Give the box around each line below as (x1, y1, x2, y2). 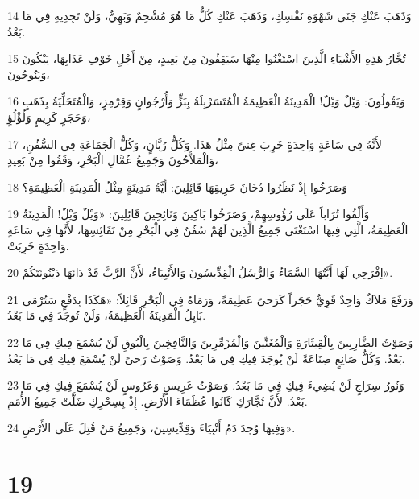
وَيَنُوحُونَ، (7, 65, 50, 82)
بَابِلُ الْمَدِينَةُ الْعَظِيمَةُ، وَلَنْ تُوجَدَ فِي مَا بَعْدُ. (7, 307, 206, 324)
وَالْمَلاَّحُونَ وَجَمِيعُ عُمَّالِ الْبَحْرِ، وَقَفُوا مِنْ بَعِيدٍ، (7, 151, 218, 168)
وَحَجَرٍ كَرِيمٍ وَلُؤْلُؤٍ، (7, 108, 91, 125)
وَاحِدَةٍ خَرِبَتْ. (7, 237, 69, 254)
